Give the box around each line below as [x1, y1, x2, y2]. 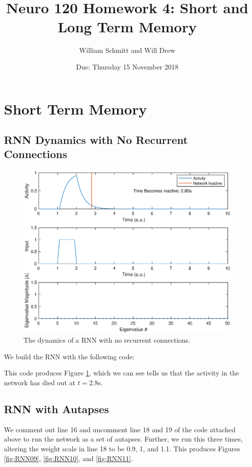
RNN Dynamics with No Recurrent [4, 132, 188, 147]
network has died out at [4, 377, 75, 387]
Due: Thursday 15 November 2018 [76, 61, 179, 71]
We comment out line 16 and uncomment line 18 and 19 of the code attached [4, 424, 236, 434]
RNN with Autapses [4, 401, 109, 416]
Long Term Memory [57, 17, 197, 37]
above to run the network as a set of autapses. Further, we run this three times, [4, 434, 243, 444]
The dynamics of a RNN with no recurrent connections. [23, 335, 190, 345]
